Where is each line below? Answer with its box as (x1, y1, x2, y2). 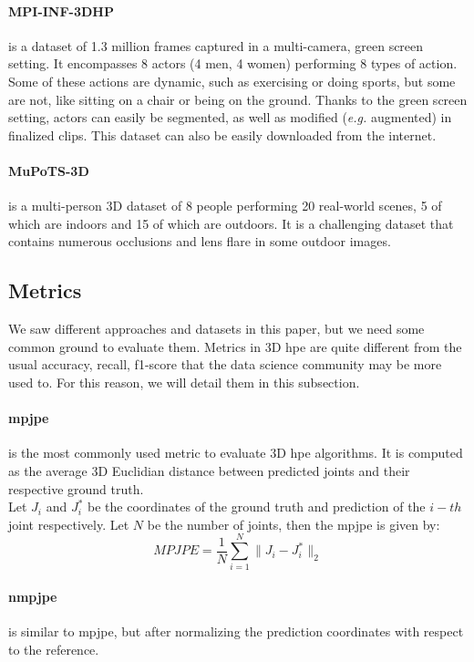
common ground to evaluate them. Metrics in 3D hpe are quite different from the (8, 336, 462, 356)
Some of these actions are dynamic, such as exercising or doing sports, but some (8, 71, 456, 90)
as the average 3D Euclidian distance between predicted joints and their (8, 460, 410, 480)
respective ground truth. (8, 479, 144, 498)
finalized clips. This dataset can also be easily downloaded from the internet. (8, 125, 437, 144)
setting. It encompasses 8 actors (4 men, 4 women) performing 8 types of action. (8, 54, 458, 73)
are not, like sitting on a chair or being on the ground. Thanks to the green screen (8, 89, 468, 109)
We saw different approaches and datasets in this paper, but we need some (8, 319, 425, 338)
